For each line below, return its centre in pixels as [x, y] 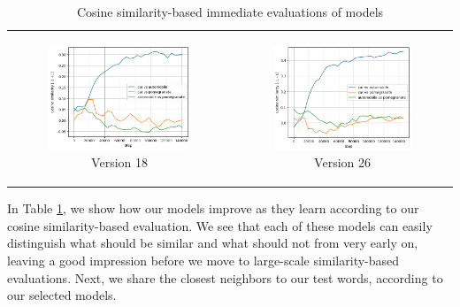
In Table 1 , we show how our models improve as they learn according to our [213, 208]
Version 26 [342, 162]
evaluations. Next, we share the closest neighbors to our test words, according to [225, 277]
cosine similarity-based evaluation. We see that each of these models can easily [220, 225]
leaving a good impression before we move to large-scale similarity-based [203, 261]
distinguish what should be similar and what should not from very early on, [213, 243]
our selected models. [62, 295]
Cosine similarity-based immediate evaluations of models [230, 12]
